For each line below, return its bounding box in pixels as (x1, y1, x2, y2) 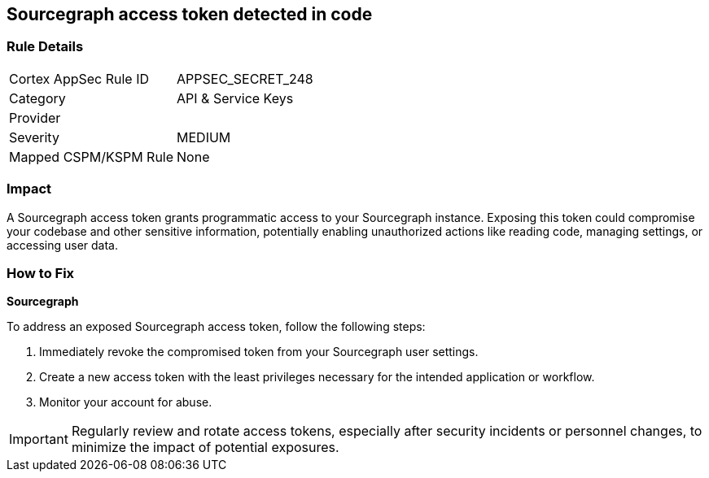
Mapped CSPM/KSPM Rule (9, 148, 174, 165)
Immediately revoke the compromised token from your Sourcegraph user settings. (39, 345, 479, 359)
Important (9, 431, 68, 448)
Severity (9, 128, 59, 146)
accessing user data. (7, 237, 118, 252)
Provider (9, 109, 61, 126)
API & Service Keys (177, 89, 294, 106)
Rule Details (7, 38, 84, 55)
